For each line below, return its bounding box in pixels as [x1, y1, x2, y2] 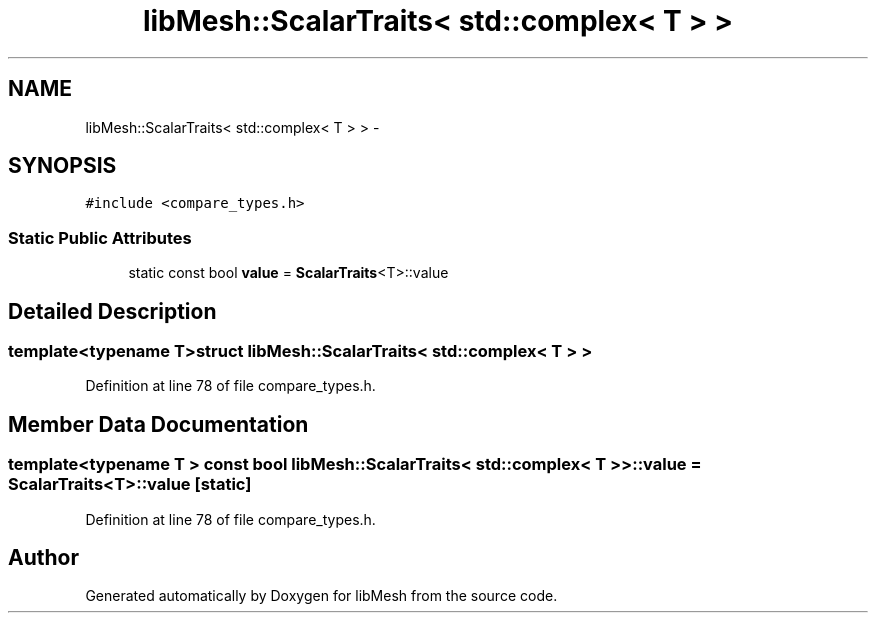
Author [8, 545, 79, 571]
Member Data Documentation [8, 411, 309, 437]
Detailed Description [8, 298, 217, 324]
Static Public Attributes [8, 227, 192, 248]
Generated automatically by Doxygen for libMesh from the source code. [85, 587, 558, 605]
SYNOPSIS [8, 153, 117, 179]
